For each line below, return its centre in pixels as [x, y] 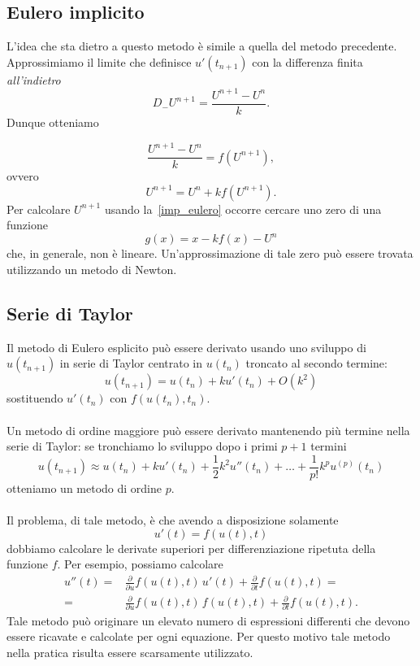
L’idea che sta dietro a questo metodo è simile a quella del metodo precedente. [202, 46]
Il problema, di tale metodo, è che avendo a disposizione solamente [173, 520]
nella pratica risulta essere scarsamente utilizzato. [130, 652]
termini [329, 446]
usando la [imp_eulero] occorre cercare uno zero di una [243, 209]
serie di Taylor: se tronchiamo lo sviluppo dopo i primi [142, 446]
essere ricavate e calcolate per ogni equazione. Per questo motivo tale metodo [199, 636]
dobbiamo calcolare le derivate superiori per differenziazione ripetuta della [191, 548]
